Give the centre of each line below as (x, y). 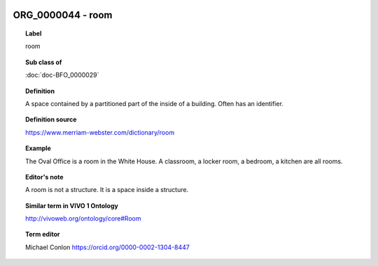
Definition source (51, 119)
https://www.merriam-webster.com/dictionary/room (100, 132)
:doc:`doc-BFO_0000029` (62, 75)
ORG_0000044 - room (63, 15)
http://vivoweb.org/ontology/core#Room (83, 219)
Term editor (43, 235)
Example (38, 148)
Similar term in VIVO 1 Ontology (72, 205)
